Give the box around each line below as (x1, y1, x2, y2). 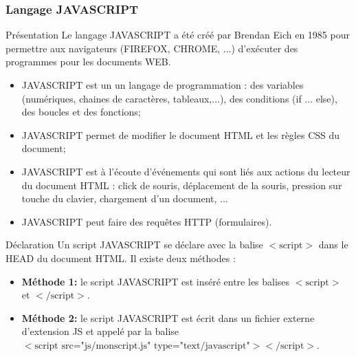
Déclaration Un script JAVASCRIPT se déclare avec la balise (5, 237, 263, 252)
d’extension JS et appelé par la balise (21, 324, 179, 338)
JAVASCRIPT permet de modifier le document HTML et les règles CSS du (21, 127, 340, 142)
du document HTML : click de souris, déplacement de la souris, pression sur (21, 177, 342, 192)
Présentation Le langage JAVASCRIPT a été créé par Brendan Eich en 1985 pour (5, 28, 350, 42)
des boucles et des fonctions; (21, 105, 141, 119)
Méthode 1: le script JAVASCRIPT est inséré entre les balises (21, 274, 290, 288)
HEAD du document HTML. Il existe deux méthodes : (5, 250, 236, 265)
